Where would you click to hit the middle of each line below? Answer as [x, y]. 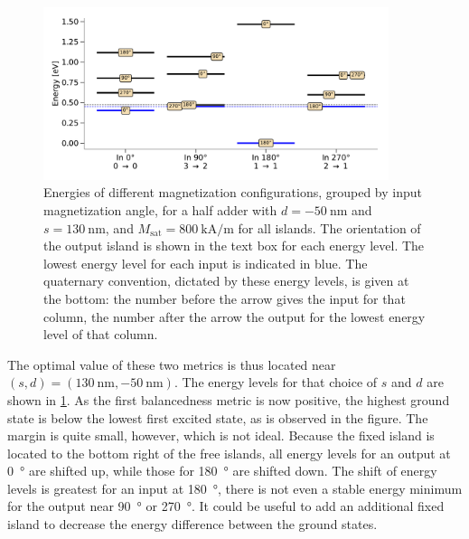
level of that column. [101, 334]
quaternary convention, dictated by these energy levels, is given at [226, 281]
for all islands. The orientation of [329, 227]
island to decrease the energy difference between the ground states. [192, 524]
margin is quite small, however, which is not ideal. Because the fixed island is [221, 435]
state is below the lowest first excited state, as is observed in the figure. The [218, 417]
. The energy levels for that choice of [276, 382]
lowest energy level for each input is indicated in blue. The [206, 263]
